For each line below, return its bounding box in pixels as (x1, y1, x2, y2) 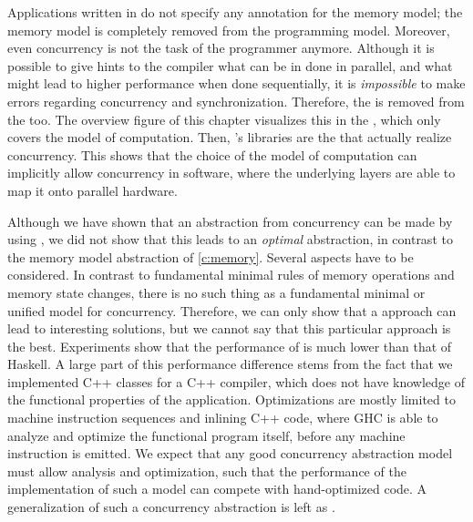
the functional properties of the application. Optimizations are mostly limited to (7, 390, 456, 409)
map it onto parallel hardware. (7, 180, 178, 200)
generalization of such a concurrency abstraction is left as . (7, 497, 335, 517)
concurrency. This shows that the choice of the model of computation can (7, 145, 417, 164)
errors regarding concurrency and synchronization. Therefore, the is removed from (7, 91, 465, 110)
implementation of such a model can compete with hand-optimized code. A (7, 479, 427, 498)
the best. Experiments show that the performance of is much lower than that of (7, 336, 452, 355)
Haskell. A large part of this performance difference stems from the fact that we (7, 354, 453, 374)
